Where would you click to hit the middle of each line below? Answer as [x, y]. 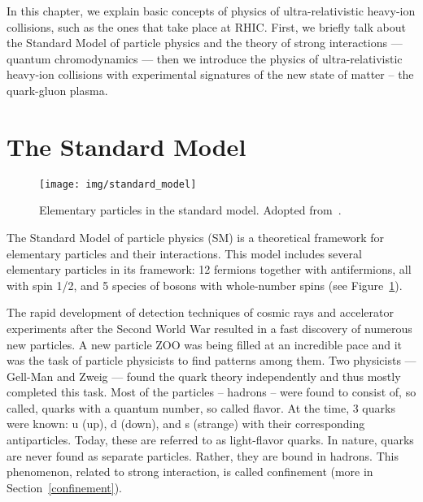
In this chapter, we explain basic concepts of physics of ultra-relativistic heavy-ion [211, 11]
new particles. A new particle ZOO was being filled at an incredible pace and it [204, 344]
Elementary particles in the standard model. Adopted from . [190, 210]
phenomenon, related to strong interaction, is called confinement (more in [190, 472]
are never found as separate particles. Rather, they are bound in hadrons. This [203, 455]
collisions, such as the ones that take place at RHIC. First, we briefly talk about [206, 26]
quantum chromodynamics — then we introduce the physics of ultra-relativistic [205, 58]
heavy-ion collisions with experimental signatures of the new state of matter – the [210, 74]
